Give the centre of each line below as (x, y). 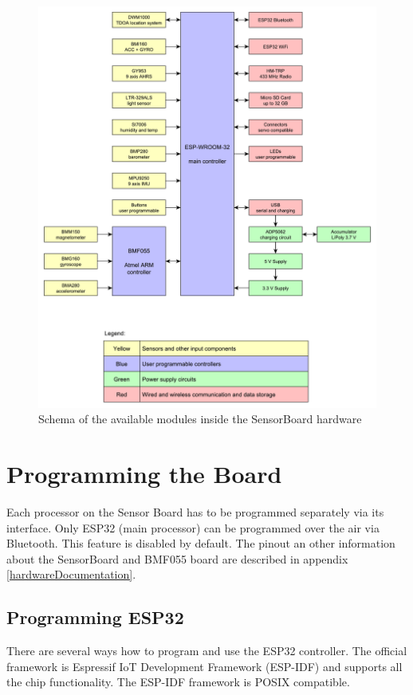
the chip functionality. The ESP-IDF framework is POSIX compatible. (178, 682)
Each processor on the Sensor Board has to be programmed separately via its (195, 511)
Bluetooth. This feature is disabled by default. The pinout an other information (201, 543)
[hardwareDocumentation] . (71, 574)
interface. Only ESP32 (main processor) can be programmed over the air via (193, 527)
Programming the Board (144, 474)
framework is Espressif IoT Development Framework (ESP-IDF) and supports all (205, 666)
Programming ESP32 (95, 617)
